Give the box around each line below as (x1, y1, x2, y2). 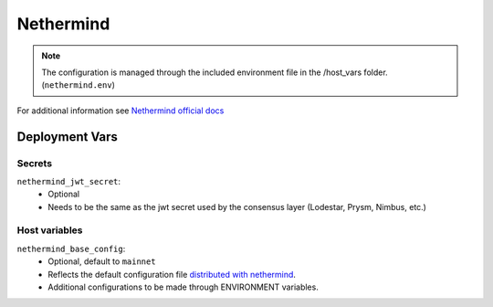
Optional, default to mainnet (47, 256, 156, 267)
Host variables (16, 224, 83, 237)
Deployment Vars (16, 129, 119, 144)
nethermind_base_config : (16, 243, 126, 254)
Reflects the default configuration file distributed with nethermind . (47, 269, 297, 280)
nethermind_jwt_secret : (16, 175, 121, 186)
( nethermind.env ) (41, 79, 116, 90)
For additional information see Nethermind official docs (16, 105, 225, 116)
